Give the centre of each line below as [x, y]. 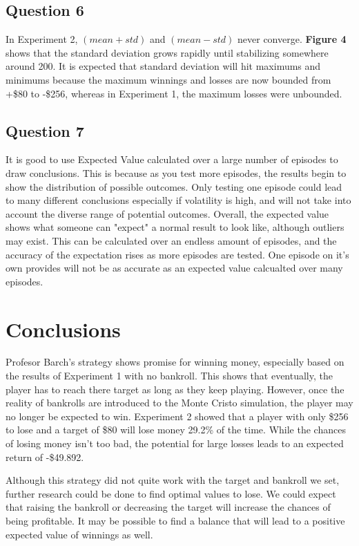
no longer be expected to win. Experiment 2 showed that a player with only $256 [177, 416]
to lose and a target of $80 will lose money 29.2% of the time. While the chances [176, 430]
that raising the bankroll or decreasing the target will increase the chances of [168, 507]
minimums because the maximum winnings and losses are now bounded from [168, 79]
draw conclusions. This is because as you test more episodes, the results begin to [176, 172]
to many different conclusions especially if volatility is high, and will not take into [178, 200]
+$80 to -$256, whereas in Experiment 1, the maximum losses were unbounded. [174, 93]
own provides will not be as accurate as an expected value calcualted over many [174, 268]
